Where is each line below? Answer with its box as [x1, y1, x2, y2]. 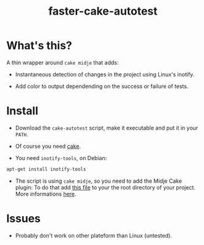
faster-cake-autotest [48, 4, 158, 18]
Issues [6, 211, 41, 225]
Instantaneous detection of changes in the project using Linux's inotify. [15, 70, 195, 78]
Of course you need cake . [15, 142, 81, 150]
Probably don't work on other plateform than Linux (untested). [15, 232, 173, 239]
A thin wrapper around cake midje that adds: [6, 59, 119, 66]
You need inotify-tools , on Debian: [15, 154, 107, 161]
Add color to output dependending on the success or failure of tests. [15, 82, 189, 90]
